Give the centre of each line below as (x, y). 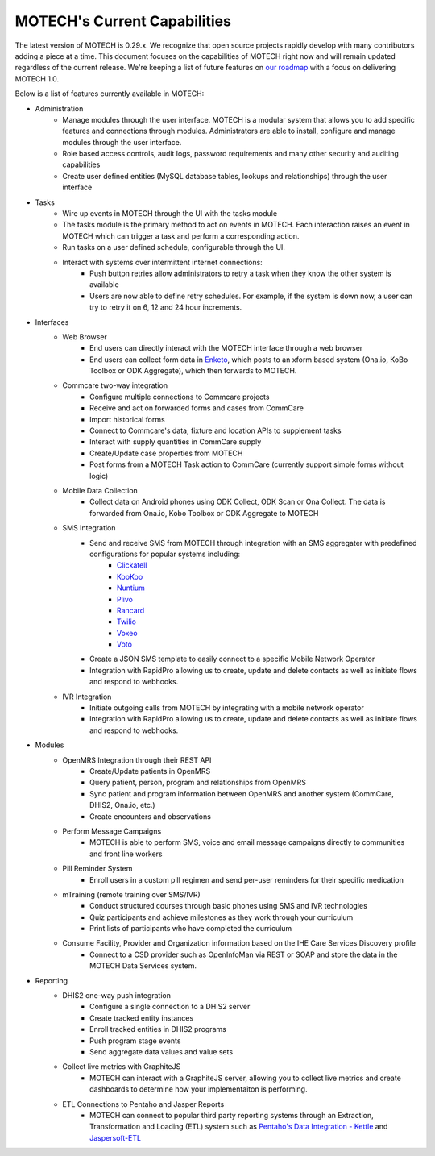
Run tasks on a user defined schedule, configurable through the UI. (174, 247)
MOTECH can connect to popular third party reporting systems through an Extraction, (232, 1115)
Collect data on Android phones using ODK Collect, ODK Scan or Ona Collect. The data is (238, 502)
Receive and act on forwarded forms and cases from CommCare (197, 408)
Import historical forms (127, 419)
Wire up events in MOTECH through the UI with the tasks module (170, 214)
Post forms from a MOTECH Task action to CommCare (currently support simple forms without (247, 464)
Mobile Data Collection (100, 491)
